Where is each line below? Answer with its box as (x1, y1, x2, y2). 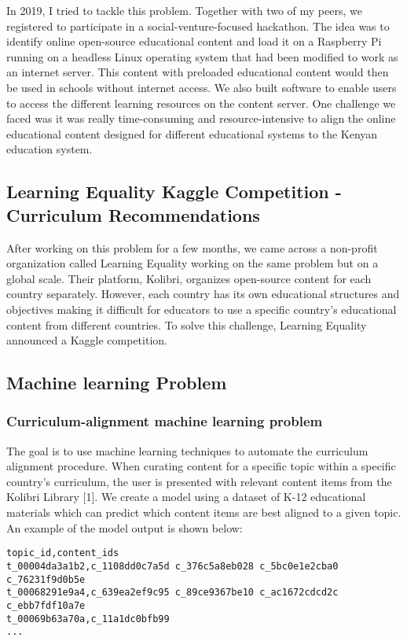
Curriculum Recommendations (6, 202, 260, 227)
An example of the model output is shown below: (6, 519, 243, 536)
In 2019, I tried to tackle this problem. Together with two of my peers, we (6, 2, 362, 18)
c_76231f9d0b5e (6, 573, 86, 585)
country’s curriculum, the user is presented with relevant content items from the (6, 473, 392, 489)
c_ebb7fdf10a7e (6, 599, 86, 611)
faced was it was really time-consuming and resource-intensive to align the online (6, 110, 396, 127)
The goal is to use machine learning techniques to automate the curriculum (6, 442, 368, 459)
